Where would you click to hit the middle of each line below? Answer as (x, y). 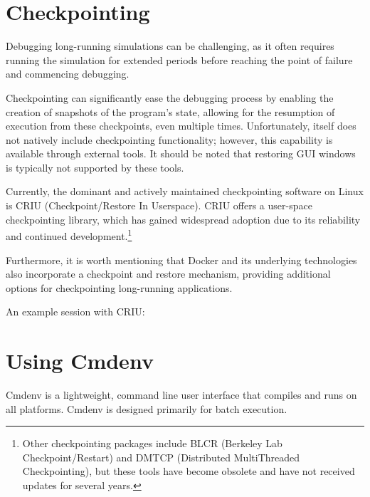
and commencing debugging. (68, 74)
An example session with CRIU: (75, 312)
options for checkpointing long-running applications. (119, 287)
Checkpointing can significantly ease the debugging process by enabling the (170, 97)
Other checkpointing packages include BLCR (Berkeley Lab (152, 443)
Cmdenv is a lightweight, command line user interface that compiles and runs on (181, 394)
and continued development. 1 (69, 235)
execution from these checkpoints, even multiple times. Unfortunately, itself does (181, 126)
